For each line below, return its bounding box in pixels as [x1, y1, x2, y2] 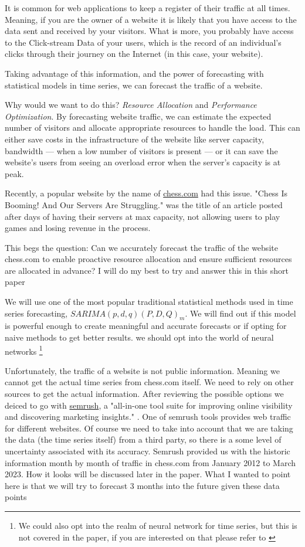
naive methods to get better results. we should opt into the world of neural [5, 331, 274, 344]
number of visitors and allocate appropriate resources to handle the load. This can [5, 121, 300, 134]
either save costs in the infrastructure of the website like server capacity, [5, 132, 265, 145]
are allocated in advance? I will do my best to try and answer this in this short [5, 264, 289, 276]
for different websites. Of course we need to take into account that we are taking [5, 422, 293, 434]
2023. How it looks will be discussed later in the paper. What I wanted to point [5, 468, 291, 480]
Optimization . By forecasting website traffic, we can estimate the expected [5, 110, 272, 122]
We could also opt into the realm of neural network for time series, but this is [18, 519, 297, 532]
